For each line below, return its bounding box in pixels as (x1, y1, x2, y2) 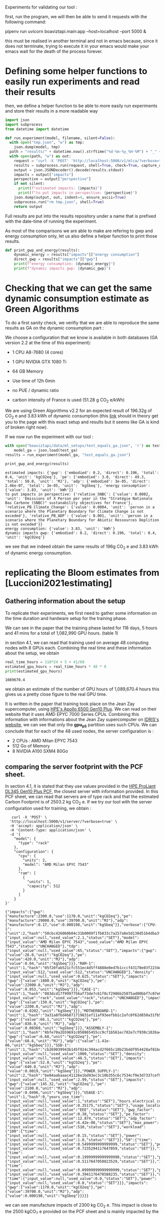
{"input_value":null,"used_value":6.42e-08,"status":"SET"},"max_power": (5, 1120, 160, 1125)
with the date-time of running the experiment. (5, 218, 97, 224)
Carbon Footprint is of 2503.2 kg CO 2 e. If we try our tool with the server (5, 799, 152, 806)
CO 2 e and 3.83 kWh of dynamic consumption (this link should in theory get (5, 413, 159, 420)
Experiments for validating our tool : (5, 4, 78, 10)
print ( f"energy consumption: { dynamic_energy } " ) (14, 262, 115, 266)
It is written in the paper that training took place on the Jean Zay (5, 701, 135, 707)
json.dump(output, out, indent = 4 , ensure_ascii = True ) (14, 195, 126, 200)
